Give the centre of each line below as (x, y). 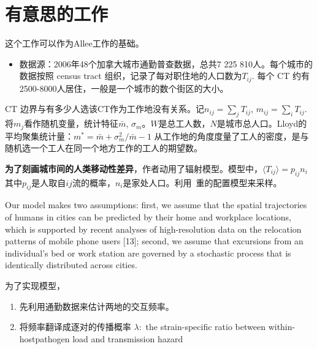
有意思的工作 (57, 14)
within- (282, 327)
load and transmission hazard (128, 338)
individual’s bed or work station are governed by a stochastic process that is (148, 253)
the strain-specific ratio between (205, 327)
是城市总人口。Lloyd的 (262, 123)
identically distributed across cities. (71, 265)
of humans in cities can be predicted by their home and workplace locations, (148, 216)
